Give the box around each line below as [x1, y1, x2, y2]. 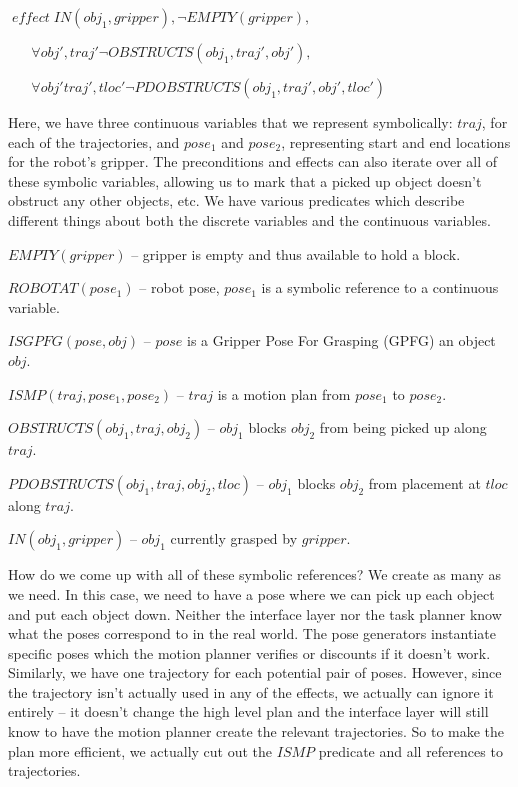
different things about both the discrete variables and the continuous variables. [8, 209, 491, 230]
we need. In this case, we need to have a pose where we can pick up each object [8, 583, 495, 604]
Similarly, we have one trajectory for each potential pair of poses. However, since [8, 662, 502, 683]
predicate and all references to [318, 740, 503, 761]
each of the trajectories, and [8, 131, 180, 152]
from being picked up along [319, 417, 487, 438]
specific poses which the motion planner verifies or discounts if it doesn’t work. [8, 642, 491, 663]
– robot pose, [139, 277, 220, 298]
